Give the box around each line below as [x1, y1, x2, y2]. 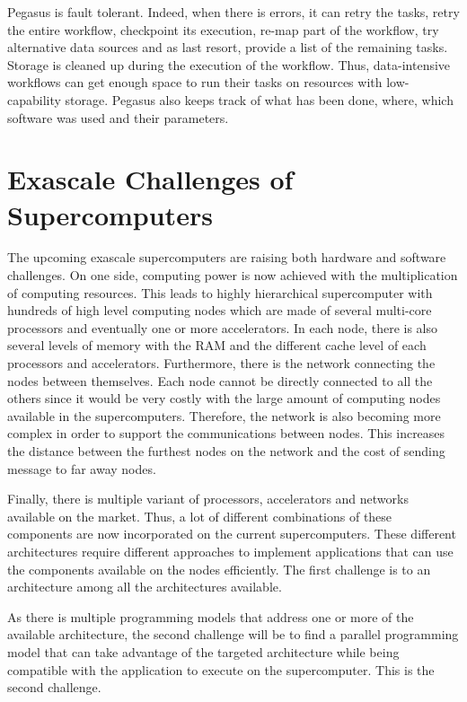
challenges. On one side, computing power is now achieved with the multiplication [7, 266, 458, 285]
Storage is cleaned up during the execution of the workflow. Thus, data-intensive [7, 55, 451, 74]
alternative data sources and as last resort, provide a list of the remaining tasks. [7, 38, 448, 57]
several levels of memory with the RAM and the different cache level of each [7, 336, 427, 355]
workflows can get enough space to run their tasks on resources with [7, 73, 383, 92]
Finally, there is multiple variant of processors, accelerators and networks [7, 489, 409, 508]
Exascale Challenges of [7, 161, 294, 197]
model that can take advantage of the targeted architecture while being [7, 642, 400, 661]
